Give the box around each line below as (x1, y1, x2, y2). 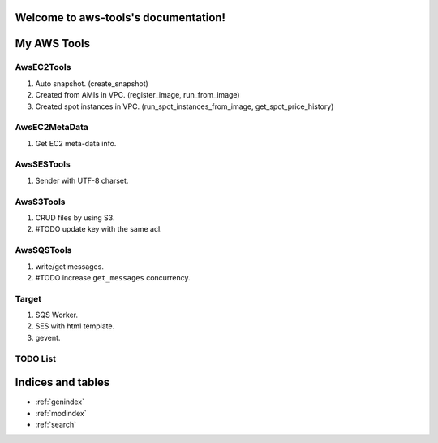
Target (15, 293, 42, 304)
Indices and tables (15, 376, 110, 389)
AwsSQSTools (15, 245, 72, 256)
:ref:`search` (35, 419, 77, 430)
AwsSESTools (15, 159, 71, 170)
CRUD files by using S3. (35, 212, 115, 223)
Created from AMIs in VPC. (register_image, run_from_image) (35, 90, 240, 100)
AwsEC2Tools (15, 62, 71, 73)
